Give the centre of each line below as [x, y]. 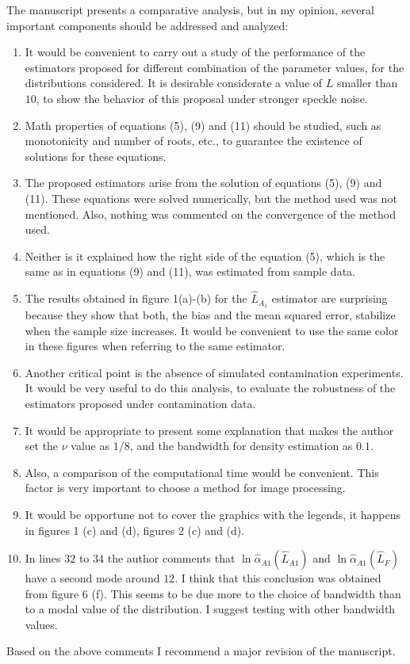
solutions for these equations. [96, 156]
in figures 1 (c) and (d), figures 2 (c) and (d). [135, 530]
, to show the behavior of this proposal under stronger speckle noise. [202, 98]
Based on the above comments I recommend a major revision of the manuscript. [201, 651]
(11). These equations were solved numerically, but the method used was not [211, 198]
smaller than [368, 83]
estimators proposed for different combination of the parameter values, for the [215, 67]
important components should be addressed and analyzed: [148, 25]
